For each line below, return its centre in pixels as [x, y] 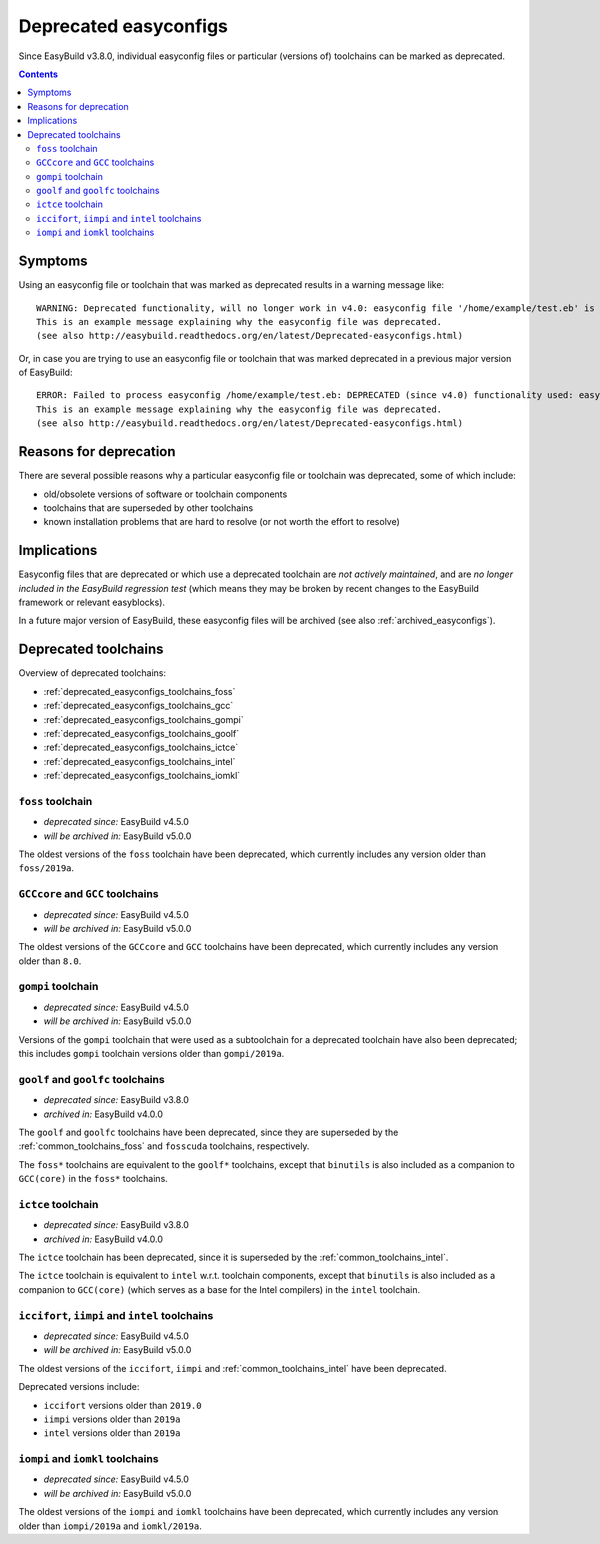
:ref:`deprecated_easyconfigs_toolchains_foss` [139, 691]
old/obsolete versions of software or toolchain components [165, 494]
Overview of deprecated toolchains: [92, 673]
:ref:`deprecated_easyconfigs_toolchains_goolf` [141, 733]
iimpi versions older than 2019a [112, 1419]
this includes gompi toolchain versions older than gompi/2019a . [151, 1053]
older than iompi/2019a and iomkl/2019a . [110, 1526]
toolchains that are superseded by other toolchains [148, 507]
